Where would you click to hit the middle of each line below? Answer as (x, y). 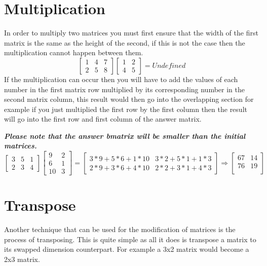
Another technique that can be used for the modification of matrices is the (120, 229)
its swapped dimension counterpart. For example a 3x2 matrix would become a (127, 249)
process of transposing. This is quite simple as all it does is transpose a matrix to (130, 239)
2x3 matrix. (22, 259)
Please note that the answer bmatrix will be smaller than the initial (125, 136)
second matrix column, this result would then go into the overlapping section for (129, 99)
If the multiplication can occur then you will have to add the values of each (121, 79)
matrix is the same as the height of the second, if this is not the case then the (125, 42)
